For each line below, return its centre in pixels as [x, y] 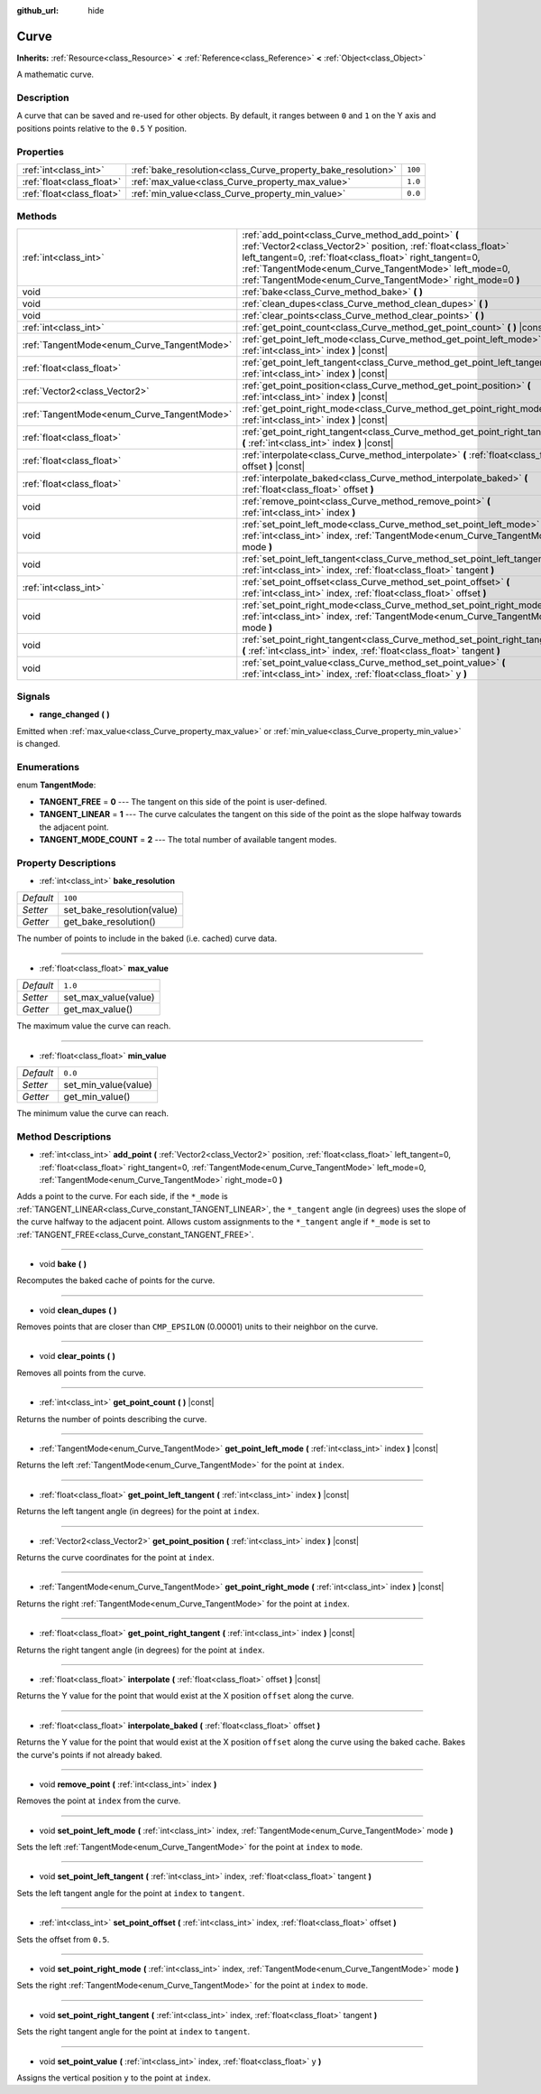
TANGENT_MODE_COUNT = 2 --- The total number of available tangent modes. [188, 839]
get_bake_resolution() [110, 922]
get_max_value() [98, 1010]
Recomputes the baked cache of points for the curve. [116, 1280]
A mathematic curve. [55, 74]
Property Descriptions [66, 862]
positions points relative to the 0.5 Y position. [102, 128]
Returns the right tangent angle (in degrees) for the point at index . [141, 1650]
